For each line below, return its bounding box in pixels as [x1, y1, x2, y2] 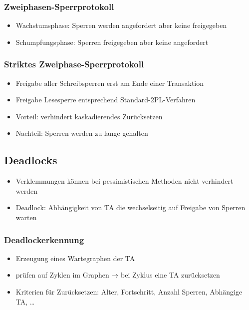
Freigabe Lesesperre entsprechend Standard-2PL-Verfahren [15, 94, 196, 105]
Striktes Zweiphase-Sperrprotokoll [4, 58, 144, 70]
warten [15, 212, 37, 222]
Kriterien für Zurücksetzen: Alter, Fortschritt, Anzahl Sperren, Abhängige [15, 286, 243, 297]
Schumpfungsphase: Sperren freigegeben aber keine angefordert [15, 36, 209, 47]
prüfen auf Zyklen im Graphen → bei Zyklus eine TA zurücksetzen [15, 270, 220, 280]
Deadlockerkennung [4, 233, 84, 246]
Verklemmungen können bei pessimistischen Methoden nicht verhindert [15, 176, 234, 186]
